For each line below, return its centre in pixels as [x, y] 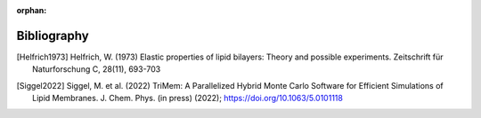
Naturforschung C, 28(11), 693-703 [97, 69]
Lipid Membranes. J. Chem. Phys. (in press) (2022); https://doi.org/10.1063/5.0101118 [188, 98]
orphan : [32, 10]
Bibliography [53, 35]
